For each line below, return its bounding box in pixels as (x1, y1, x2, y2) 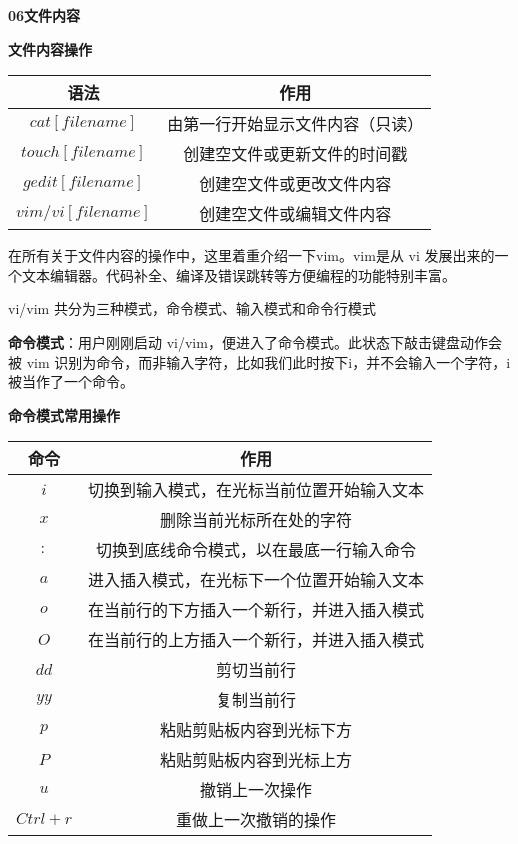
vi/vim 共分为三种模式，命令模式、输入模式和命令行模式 (8, 298, 376, 319)
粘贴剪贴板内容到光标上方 (160, 748, 353, 772)
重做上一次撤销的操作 (176, 808, 337, 832)
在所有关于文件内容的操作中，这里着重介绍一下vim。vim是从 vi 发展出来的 (8, 245, 495, 266)
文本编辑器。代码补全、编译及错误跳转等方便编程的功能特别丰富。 (21, 264, 456, 285)
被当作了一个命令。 (8, 371, 134, 392)
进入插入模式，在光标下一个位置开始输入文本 (88, 568, 425, 592)
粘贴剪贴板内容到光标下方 (160, 718, 353, 742)
